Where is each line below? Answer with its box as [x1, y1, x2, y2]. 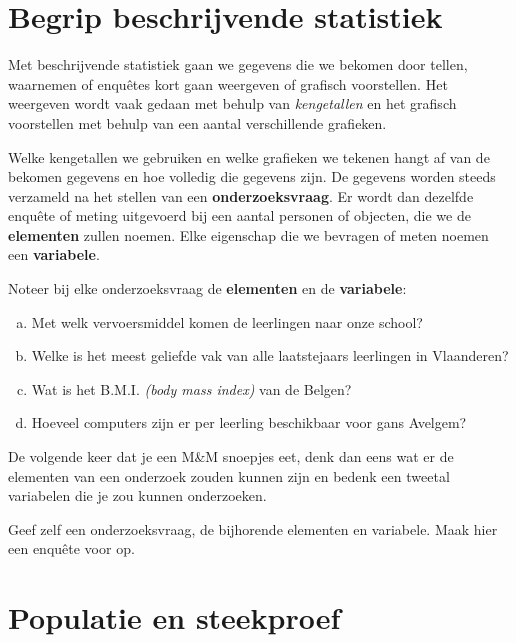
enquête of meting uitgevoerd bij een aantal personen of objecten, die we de [8, 205, 471, 226]
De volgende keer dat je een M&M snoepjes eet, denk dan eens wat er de [8, 446, 454, 467]
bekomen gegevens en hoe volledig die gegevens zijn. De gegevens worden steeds [8, 166, 496, 187]
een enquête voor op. [8, 538, 135, 559]
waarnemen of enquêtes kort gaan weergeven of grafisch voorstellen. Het [8, 73, 448, 94]
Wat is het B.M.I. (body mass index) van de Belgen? [31, 378, 352, 399]
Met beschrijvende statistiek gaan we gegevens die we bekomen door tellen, [8, 54, 468, 75]
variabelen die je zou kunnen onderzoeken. [8, 485, 267, 506]
